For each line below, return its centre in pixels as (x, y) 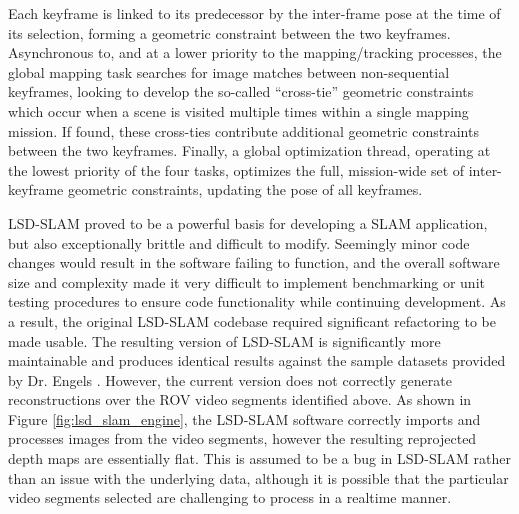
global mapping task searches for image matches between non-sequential (229, 71)
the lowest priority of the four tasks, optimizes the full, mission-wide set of (236, 169)
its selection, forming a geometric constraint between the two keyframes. (229, 32)
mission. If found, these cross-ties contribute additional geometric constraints (243, 130)
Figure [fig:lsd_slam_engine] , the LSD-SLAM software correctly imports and (244, 418)
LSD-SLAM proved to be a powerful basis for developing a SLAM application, (248, 222)
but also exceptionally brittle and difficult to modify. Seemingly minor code (239, 242)
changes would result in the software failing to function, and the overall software (254, 262)
